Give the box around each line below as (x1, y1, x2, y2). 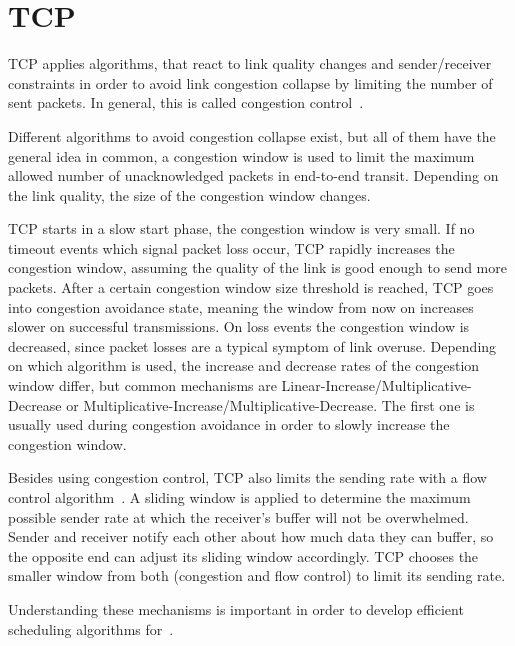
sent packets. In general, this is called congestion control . (8, 92, 364, 113)
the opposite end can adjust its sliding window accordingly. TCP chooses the (8, 545, 479, 566)
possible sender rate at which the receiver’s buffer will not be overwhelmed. (8, 506, 469, 527)
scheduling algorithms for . (8, 618, 174, 639)
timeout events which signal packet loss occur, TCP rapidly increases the (8, 237, 455, 258)
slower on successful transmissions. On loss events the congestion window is (8, 316, 470, 337)
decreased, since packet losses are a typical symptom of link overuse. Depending (8, 335, 497, 356)
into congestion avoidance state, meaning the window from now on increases (8, 296, 474, 317)
